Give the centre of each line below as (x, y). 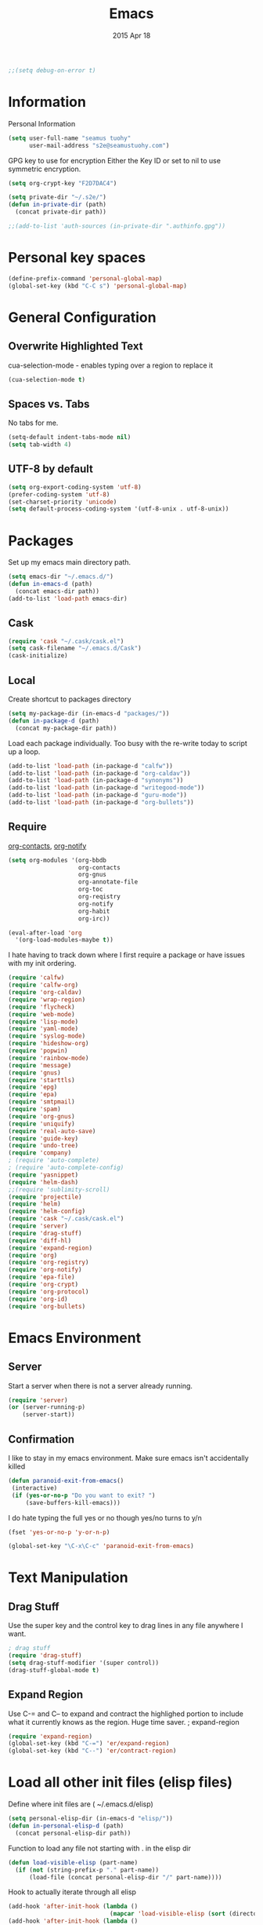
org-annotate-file (108, 882)
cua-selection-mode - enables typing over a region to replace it (111, 365)
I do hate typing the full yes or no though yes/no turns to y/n (105, 1517)
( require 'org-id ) (38, 1299)
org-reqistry (99, 897)
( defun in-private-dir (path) (58, 205)
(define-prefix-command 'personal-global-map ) (85, 278)
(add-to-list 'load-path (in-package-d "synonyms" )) (96, 781)
